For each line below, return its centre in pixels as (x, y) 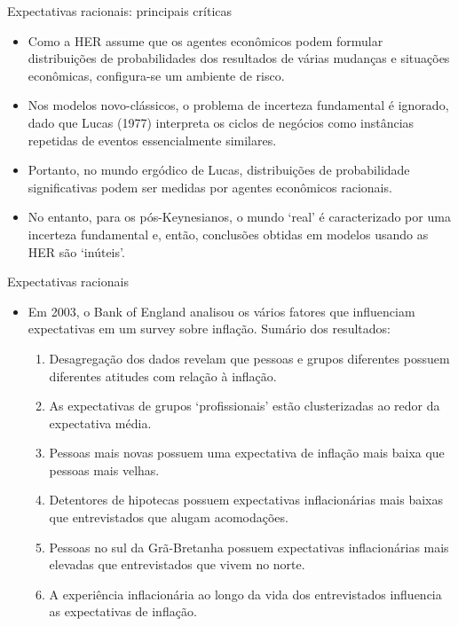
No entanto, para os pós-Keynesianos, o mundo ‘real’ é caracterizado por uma (239, 217)
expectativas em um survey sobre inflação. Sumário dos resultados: (209, 329)
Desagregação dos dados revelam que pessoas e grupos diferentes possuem (249, 358)
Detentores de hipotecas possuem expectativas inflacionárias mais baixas (246, 500)
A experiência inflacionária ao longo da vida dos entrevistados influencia (245, 594)
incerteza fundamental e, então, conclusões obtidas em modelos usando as (228, 234)
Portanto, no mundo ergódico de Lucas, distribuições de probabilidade (219, 170)
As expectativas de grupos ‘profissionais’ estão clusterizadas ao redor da (245, 406)
